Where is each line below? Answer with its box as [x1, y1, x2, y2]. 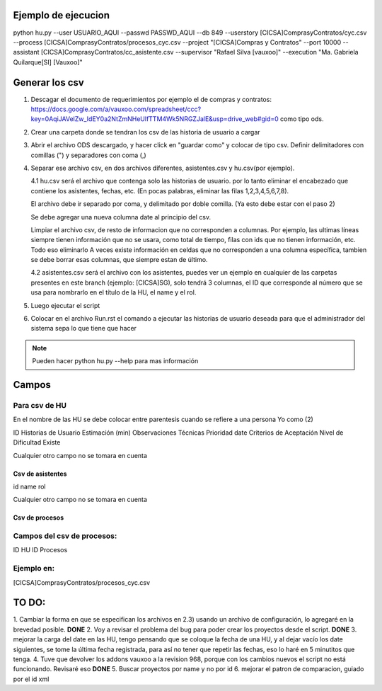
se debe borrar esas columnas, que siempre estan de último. [30, 256, 208, 264]
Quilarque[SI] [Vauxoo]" [13, 57, 83, 67]
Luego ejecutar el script [30, 301, 100, 309]
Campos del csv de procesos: [13, 531, 117, 541]
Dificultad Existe [13, 438, 61, 447]
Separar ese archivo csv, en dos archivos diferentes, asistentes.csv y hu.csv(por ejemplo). [30, 164, 295, 172]
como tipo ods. [279, 115, 325, 123]
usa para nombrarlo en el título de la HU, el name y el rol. [30, 288, 197, 297]
